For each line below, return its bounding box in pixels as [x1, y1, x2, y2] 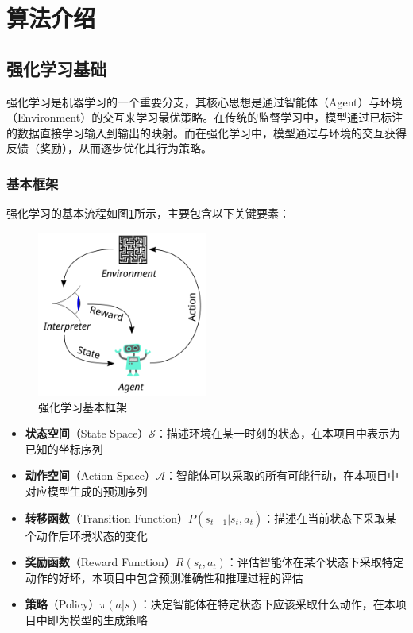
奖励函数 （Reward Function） [25, 554, 176, 570]
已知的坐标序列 [25, 440, 103, 457]
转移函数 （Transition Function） [25, 509, 189, 526]
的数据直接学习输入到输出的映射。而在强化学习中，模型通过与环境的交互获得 [6, 124, 407, 141]
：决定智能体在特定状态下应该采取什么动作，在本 [139, 596, 396, 612]
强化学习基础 [6, 56, 106, 80]
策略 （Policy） [25, 596, 100, 612]
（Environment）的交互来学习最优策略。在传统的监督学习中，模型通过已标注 [6, 109, 403, 125]
